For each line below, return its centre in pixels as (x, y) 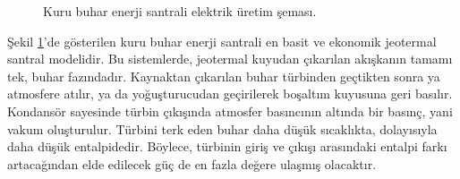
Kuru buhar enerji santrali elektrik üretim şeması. (180, 11)
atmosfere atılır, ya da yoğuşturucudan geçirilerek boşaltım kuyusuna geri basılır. (230, 94)
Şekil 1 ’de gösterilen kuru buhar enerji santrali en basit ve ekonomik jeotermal (222, 41)
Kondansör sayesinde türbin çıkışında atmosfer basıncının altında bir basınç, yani (230, 111)
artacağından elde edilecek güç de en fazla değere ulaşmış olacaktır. (192, 163)
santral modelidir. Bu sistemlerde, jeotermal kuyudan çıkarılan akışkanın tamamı (230, 59)
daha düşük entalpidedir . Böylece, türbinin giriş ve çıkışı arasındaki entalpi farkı (227, 146)
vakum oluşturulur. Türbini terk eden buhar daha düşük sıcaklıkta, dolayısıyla (222, 128)
